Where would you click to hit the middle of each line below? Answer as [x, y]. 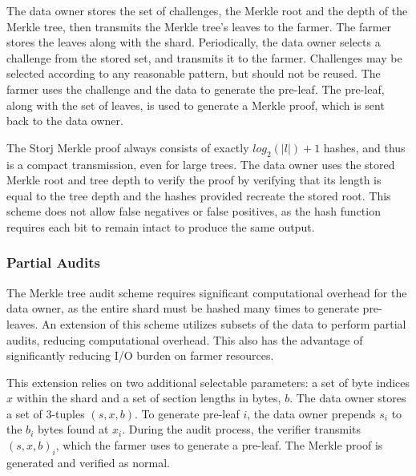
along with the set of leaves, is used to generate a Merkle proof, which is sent [196, 105]
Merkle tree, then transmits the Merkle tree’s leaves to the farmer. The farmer [199, 26]
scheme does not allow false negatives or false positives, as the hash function [194, 211]
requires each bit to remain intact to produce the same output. [161, 226]
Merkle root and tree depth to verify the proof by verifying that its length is [194, 180]
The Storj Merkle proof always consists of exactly [128, 147]
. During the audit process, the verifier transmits [242, 429]
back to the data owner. [65, 121]
